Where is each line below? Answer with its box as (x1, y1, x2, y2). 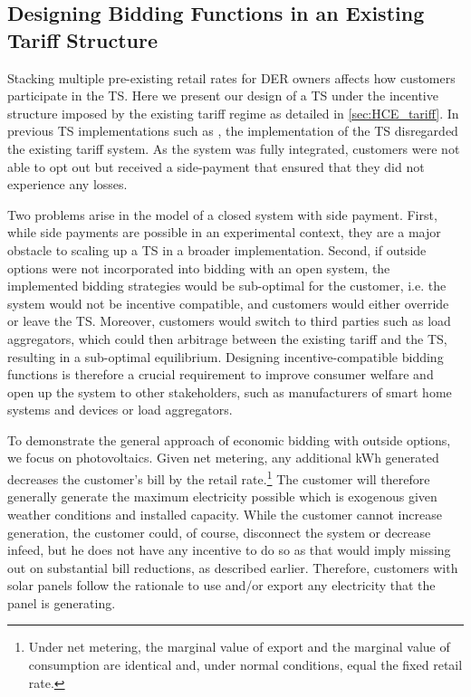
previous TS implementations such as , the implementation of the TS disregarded (7, 121, 458, 140)
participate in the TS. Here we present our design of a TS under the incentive (7, 86, 438, 105)
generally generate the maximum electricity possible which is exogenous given (7, 487, 437, 506)
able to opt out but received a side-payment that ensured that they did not (7, 157, 425, 176)
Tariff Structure (7, 25, 159, 53)
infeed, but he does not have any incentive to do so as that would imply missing (7, 540, 451, 559)
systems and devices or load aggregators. (7, 400, 233, 419)
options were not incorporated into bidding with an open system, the (7, 258, 390, 277)
